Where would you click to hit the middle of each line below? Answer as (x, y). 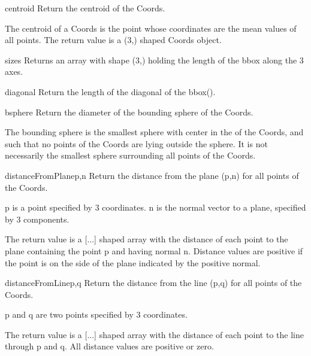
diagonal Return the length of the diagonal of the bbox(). (110, 91)
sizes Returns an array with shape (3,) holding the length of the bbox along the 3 (154, 60)
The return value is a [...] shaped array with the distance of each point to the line (154, 334)
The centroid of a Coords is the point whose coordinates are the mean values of (151, 28)
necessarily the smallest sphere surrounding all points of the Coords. (130, 155)
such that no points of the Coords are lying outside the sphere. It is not (136, 143)
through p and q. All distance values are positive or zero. (109, 346)
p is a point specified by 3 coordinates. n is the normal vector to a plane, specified (155, 207)
